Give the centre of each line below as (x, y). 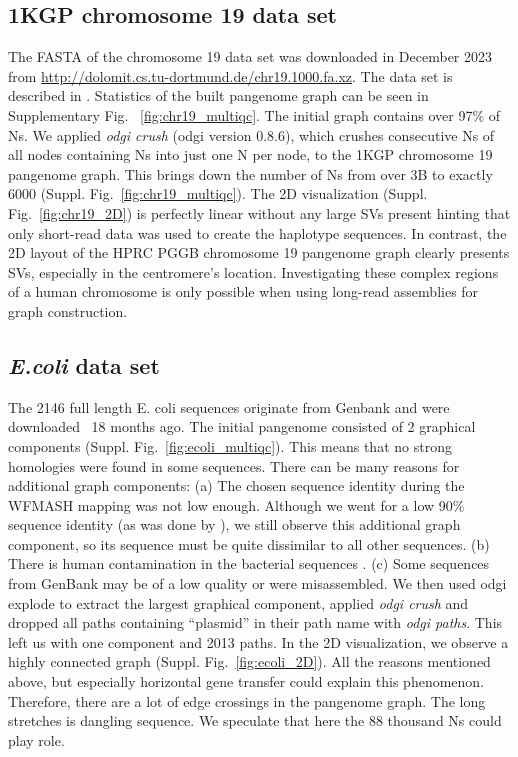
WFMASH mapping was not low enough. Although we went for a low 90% (236, 504)
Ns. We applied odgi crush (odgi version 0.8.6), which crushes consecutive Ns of (251, 134)
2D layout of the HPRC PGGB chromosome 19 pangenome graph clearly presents (259, 252)
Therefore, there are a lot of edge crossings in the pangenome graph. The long (247, 700)
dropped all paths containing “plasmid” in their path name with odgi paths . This (255, 622)
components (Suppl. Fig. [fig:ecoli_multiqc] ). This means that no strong (230, 445)
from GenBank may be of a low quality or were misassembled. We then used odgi (257, 583)
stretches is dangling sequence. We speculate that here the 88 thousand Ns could (255, 720)
